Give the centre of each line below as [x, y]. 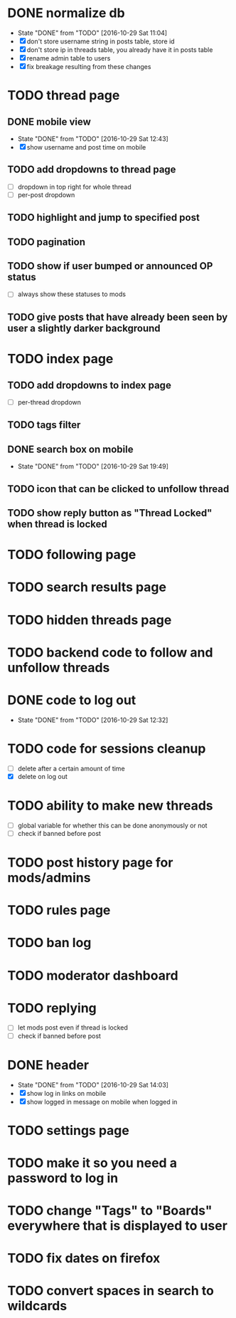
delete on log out [42, 776]
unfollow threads [59, 668]
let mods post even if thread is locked [73, 1027]
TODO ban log [49, 943]
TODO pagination [47, 242]
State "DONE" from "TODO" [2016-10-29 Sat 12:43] [93, 138]
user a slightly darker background [84, 328]
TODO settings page [68, 1130]
